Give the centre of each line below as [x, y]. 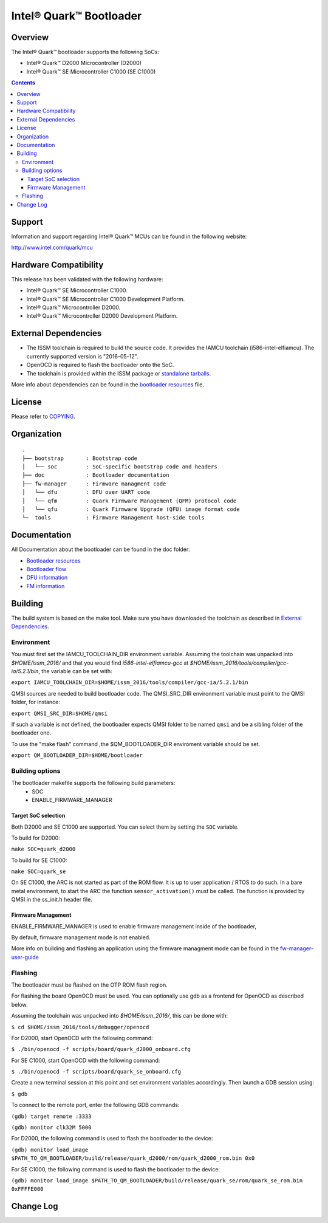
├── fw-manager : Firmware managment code [94, 484]
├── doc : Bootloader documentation [96, 475]
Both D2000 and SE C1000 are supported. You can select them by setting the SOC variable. [125, 827]
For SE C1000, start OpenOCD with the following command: [86, 1060]
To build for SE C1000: [39, 860]
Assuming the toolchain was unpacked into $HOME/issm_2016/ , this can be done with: [120, 1016]
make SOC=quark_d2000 [43, 849]
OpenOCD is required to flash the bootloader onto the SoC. [100, 365]
